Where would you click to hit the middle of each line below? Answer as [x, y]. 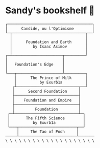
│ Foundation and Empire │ [46, 100]
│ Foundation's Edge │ [35, 64]
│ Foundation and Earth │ [49, 42]
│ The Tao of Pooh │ [48, 132]
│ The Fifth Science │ [46, 118]
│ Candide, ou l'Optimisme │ [50, 28]
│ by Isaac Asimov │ [49, 46]
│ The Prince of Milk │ [51, 78]
